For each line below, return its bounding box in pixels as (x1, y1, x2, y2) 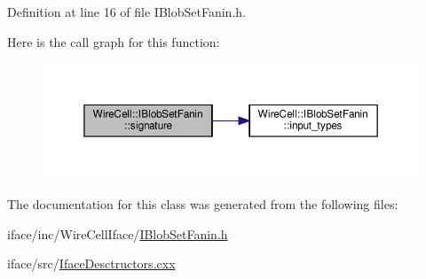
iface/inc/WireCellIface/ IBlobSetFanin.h (7, 224, 228, 243)
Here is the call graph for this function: (7, 32, 220, 50)
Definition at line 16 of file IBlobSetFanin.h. (7, 3, 246, 20)
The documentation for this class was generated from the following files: (7, 194, 398, 213)
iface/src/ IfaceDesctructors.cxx (7, 254, 176, 273)
